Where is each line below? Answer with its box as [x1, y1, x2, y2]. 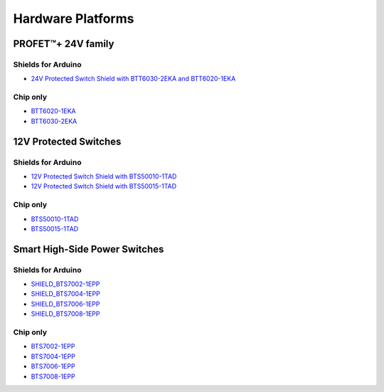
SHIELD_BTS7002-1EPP [31, 280, 100, 288]
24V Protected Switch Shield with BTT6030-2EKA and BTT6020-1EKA [31, 75, 236, 83]
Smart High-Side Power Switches [13, 243, 164, 255]
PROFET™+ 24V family [13, 38, 114, 50]
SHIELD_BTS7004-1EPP [31, 290, 101, 298]
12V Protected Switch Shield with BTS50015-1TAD [31, 182, 177, 191]
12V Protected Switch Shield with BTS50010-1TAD [31, 172, 177, 181]
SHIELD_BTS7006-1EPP [31, 300, 100, 308]
